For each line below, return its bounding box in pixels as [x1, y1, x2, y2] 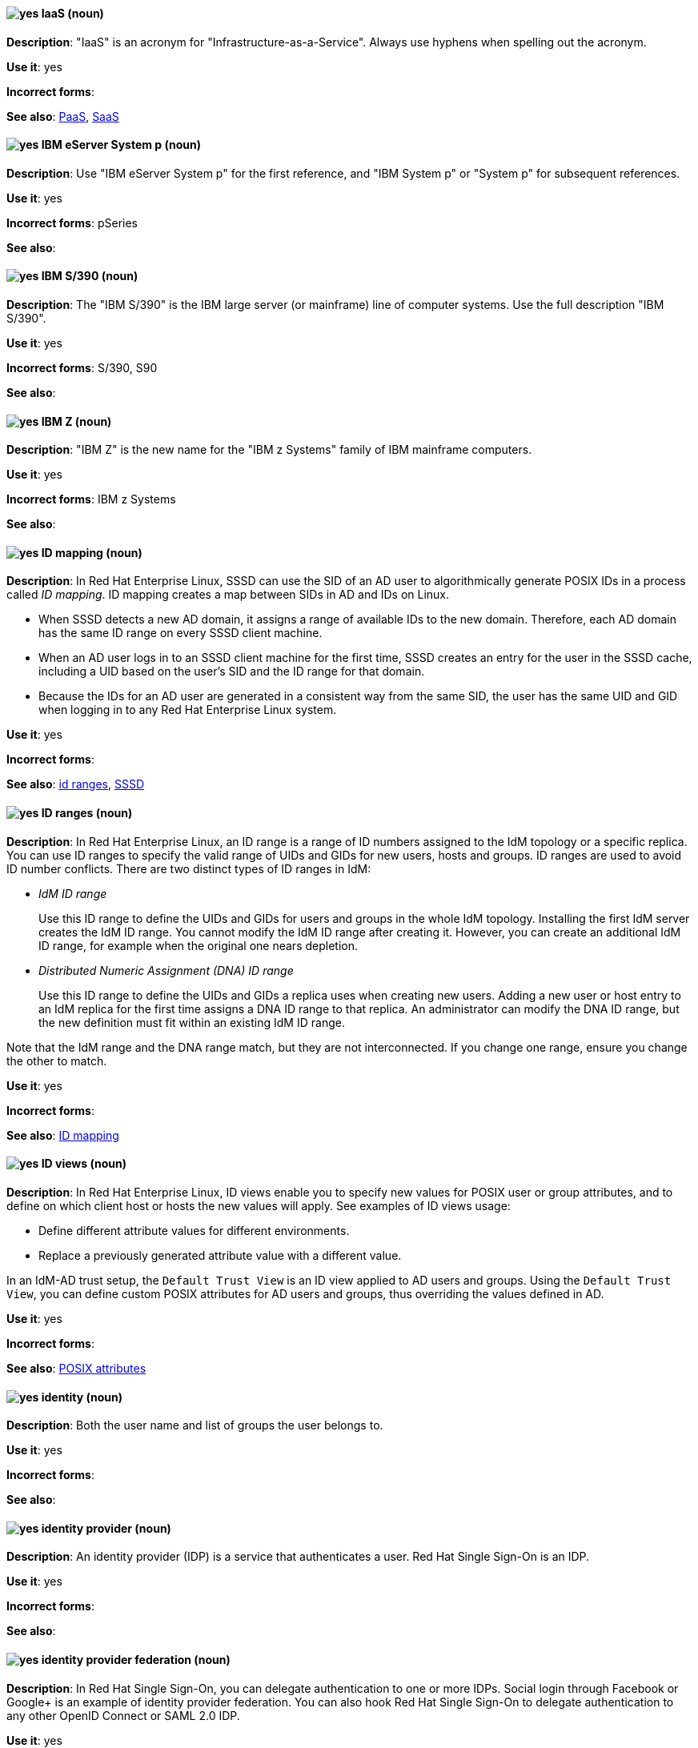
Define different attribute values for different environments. [38, 1223, 350, 1237]
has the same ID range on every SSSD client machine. [38, 626, 323, 640]
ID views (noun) [41, 1157, 126, 1171]
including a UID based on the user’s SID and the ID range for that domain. [38, 664, 425, 679]
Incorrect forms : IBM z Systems [6, 492, 176, 507]
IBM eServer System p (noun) [41, 138, 202, 152]
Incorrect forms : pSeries [6, 215, 138, 230]
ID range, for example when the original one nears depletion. [38, 938, 358, 952]
